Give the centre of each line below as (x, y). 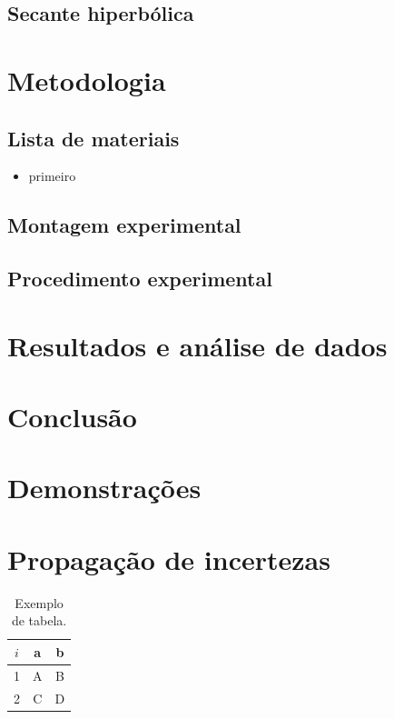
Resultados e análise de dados (197, 345)
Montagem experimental (124, 225)
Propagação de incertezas (169, 559)
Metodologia (87, 80)
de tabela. (39, 620)
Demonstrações (104, 488)
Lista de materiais (94, 138)
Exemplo (39, 602)
